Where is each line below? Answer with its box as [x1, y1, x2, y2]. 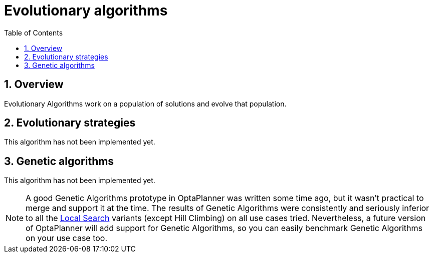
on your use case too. [26, 233, 108, 243]
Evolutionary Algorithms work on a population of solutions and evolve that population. [4, 99, 287, 108]
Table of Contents [4, 28, 63, 37]
